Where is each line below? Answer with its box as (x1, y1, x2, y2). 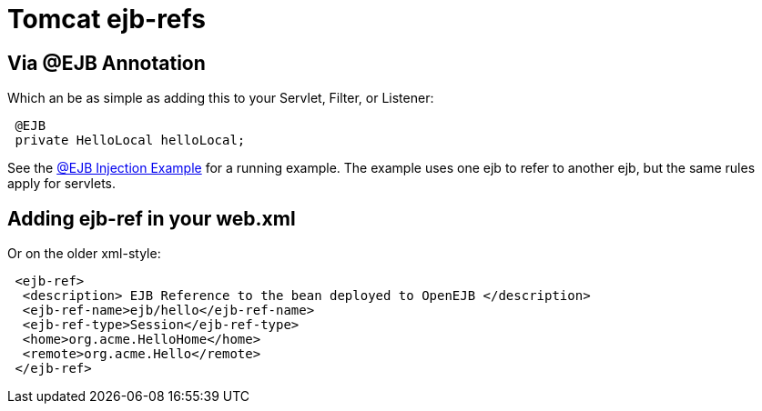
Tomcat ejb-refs (7, 4, 206, 35)
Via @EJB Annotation (7, 51, 206, 75)
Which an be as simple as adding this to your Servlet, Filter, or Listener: (7, 90, 434, 106)
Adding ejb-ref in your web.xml (7, 206, 296, 230)
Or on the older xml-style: (7, 246, 161, 262)
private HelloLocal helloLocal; (15, 133, 246, 148)
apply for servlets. (7, 175, 117, 192)
